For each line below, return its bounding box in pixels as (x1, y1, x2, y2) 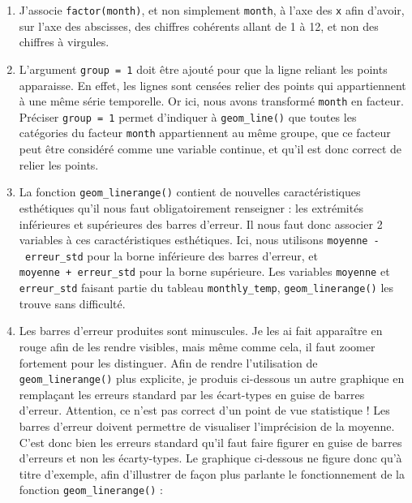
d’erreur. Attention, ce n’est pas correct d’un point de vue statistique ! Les (19, 402, 390, 419)
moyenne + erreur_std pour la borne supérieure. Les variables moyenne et (19, 263, 390, 280)
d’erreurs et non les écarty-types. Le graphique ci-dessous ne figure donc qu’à (19, 449, 402, 466)
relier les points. (19, 156, 99, 173)
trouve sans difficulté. (19, 294, 126, 312)
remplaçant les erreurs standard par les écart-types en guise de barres (19, 385, 365, 402)
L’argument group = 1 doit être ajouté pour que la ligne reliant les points (19, 60, 388, 77)
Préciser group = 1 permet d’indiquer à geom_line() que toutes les (19, 108, 357, 125)
